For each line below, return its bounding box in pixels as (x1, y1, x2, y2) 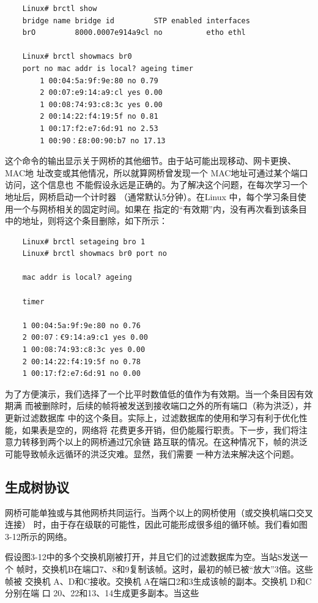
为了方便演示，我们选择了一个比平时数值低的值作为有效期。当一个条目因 (5, 387, 296, 400)
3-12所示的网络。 (5, 530, 72, 542)
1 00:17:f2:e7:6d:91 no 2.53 (40, 124, 158, 133)
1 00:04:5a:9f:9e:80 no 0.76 (22, 321, 141, 330)
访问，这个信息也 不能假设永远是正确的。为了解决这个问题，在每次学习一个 (5, 178, 308, 191)
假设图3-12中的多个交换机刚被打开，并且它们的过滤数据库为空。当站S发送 (5, 550, 300, 563)
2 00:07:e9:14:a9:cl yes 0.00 (40, 88, 163, 97)
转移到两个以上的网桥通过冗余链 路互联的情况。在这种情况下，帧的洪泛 (21, 435, 308, 448)
